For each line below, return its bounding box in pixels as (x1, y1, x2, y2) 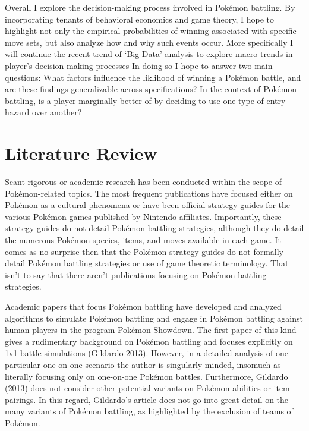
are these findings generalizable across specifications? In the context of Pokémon (5, 83, 297, 95)
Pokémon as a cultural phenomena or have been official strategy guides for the (5, 199, 291, 211)
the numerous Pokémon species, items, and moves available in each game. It (5, 234, 281, 246)
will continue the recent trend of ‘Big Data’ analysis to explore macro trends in (5, 48, 293, 60)
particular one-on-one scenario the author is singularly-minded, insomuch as (5, 358, 281, 370)
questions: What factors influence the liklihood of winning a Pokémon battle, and (5, 71, 301, 83)
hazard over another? (5, 106, 82, 118)
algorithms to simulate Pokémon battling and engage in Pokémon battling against (5, 312, 303, 324)
